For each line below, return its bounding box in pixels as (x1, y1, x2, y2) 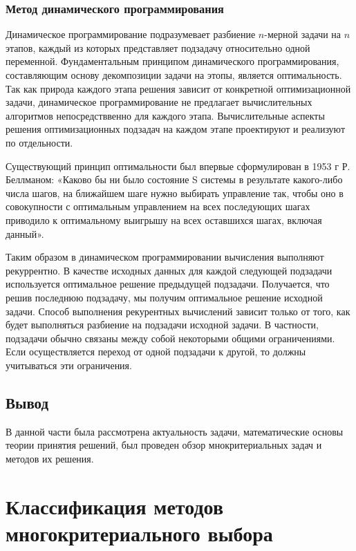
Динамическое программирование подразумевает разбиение (6, 27, 256, 41)
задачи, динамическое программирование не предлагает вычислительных (6, 95, 312, 109)
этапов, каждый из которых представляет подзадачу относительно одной (6, 40, 310, 55)
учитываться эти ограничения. (6, 357, 132, 372)
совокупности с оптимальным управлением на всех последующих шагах (6, 199, 310, 214)
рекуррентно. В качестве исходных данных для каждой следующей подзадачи (6, 263, 332, 277)
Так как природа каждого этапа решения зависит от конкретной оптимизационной (6, 81, 351, 95)
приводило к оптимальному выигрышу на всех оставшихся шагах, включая (6, 212, 322, 227)
